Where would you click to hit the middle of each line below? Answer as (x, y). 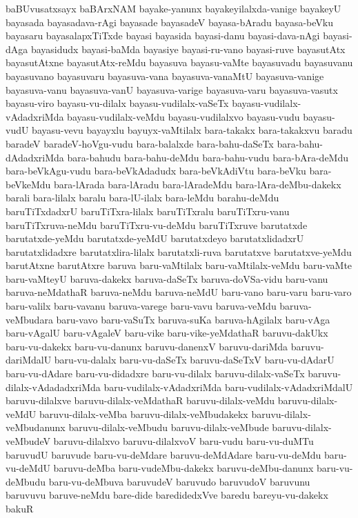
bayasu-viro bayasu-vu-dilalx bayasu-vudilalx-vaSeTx (117, 103)
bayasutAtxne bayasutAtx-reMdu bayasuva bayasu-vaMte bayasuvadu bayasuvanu (179, 62)
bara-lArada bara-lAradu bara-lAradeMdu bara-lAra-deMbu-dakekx (198, 184)
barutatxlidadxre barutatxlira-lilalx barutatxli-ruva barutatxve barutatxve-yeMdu (179, 251)
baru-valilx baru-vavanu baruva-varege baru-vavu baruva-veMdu (141, 306)
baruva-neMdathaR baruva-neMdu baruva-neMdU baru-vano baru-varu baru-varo (179, 292)
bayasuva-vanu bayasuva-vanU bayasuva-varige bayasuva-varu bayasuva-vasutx (172, 89)
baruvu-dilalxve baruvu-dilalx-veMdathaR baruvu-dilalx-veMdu (140, 400)
